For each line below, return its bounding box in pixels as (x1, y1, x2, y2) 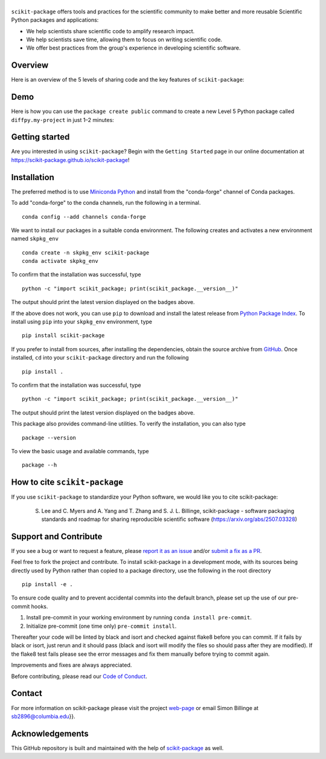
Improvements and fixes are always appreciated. (11, 662, 132, 669)
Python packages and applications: (11, 16, 99, 24)
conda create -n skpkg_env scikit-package (22, 249, 150, 256)
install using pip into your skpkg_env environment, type (11, 318, 152, 326)
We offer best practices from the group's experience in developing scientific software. (26, 44, 241, 51)
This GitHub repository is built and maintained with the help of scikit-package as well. (11, 744, 224, 752)
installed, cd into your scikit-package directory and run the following (11, 354, 190, 361)
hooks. (31, 602, 48, 610)
